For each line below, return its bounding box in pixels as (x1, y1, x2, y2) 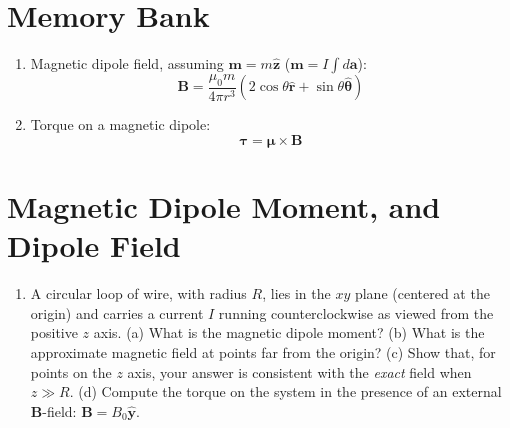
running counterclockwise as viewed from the (218, 302, 494, 323)
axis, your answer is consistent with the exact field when (127, 361, 472, 382)
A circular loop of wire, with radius (30, 283, 247, 304)
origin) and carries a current (30, 302, 204, 323)
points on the (30, 361, 112, 382)
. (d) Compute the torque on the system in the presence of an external (69, 381, 502, 402)
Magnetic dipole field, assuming (30, 53, 224, 74)
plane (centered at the (354, 283, 490, 304)
